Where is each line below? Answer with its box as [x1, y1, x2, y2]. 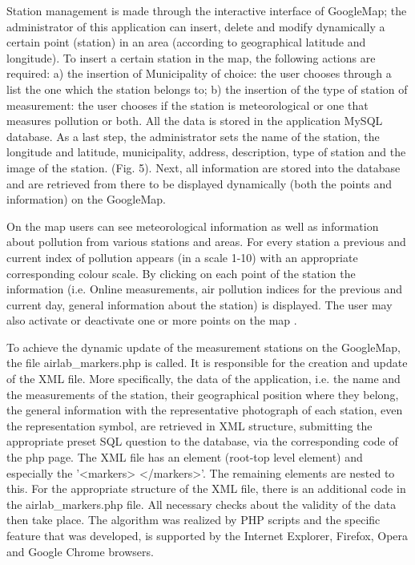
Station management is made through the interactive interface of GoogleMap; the [6, 2, 407, 18]
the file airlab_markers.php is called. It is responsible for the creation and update [6, 354, 408, 371]
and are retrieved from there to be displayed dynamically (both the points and [6, 175, 393, 192]
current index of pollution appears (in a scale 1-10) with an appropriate [6, 248, 358, 265]
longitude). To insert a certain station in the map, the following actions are [6, 49, 376, 66]
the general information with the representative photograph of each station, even [6, 402, 403, 418]
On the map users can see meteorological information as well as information [6, 217, 379, 234]
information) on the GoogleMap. [6, 191, 166, 208]
